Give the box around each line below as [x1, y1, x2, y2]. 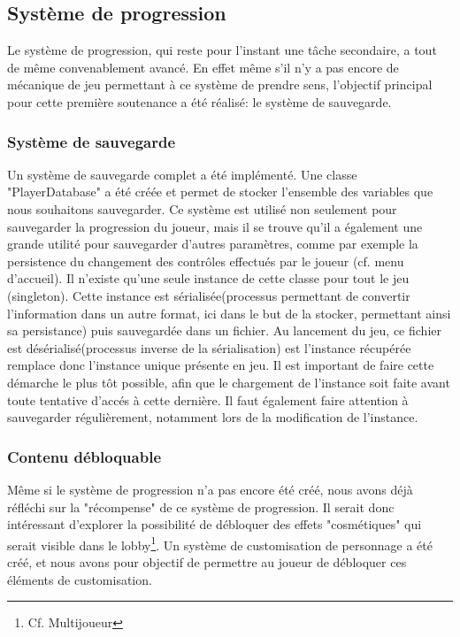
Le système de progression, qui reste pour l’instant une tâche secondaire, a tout [7, 41, 437, 59]
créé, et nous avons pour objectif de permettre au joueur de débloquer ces [7, 552, 407, 571]
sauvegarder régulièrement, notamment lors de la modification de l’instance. [7, 408, 418, 426]
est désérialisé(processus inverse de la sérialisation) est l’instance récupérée [7, 338, 411, 357]
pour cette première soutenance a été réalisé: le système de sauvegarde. [7, 92, 392, 111]
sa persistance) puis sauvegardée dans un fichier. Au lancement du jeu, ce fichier [7, 321, 441, 340]
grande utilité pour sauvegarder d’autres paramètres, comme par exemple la [7, 234, 418, 253]
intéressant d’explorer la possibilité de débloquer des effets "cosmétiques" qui [7, 515, 422, 533]
